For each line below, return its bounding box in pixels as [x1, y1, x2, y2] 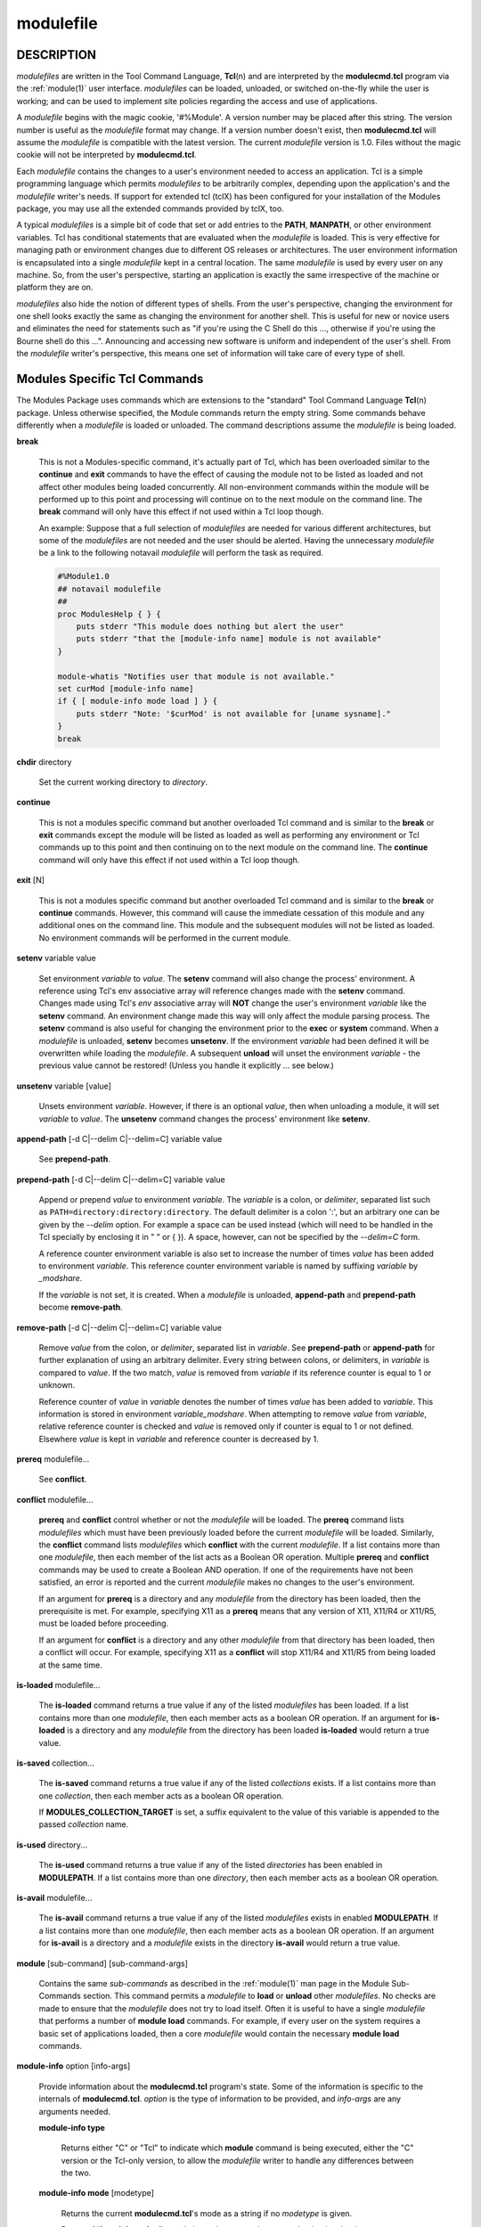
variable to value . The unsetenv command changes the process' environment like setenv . [38, 1113, 371, 1124]
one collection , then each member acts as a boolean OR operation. [38, 1791, 284, 1801]
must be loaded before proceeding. [38, 1618, 169, 1629]
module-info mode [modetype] [38, 2188, 155, 2198]
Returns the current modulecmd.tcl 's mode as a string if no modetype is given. [61, 2207, 353, 2218]
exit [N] [16, 875, 45, 885]
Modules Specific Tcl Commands [16, 371, 204, 387]
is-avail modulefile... [16, 1893, 93, 1904]
